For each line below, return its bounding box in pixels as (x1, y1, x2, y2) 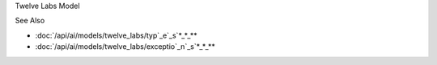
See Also (15, 16, 45, 26)
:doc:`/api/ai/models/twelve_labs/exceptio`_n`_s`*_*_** (35, 42, 216, 51)
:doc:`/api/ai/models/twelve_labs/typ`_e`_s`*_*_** (35, 30, 197, 40)
